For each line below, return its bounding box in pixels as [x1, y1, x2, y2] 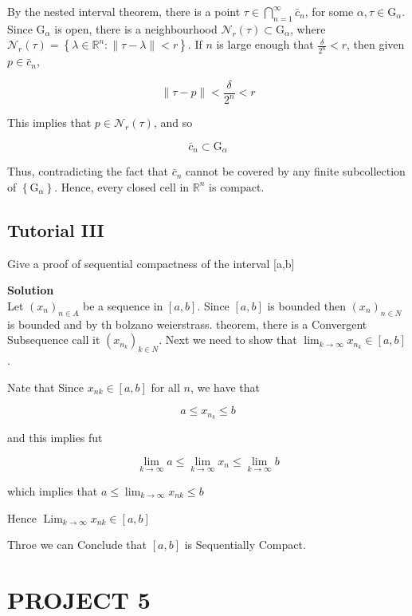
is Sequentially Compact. [184, 536, 306, 553]
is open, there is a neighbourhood [54, 20, 218, 37]
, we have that [190, 378, 260, 395]
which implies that [7, 482, 98, 499]
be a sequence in [83, 297, 163, 314]
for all [151, 378, 180, 395]
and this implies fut [7, 429, 103, 446]
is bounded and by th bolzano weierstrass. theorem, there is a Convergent [7, 315, 367, 332]
